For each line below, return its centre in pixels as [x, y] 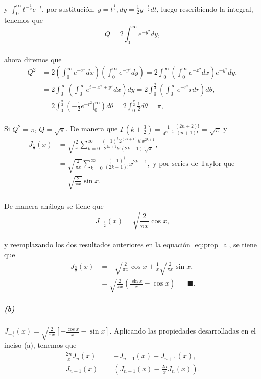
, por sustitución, [69, 8]
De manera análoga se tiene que [54, 206]
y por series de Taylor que [194, 164]
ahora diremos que [33, 59]
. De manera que [92, 128]
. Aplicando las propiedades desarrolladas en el [183, 331]
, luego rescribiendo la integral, [205, 8]
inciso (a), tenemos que [40, 345]
